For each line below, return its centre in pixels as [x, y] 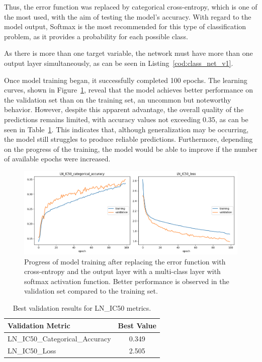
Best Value [137, 325]
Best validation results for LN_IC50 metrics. [82, 308]
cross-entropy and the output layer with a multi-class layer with [122, 271]
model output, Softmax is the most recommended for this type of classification [125, 26]
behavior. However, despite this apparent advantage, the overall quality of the [124, 109]
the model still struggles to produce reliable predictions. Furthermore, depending [128, 139]
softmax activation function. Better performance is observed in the [127, 281]
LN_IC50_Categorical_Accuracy [59, 338]
